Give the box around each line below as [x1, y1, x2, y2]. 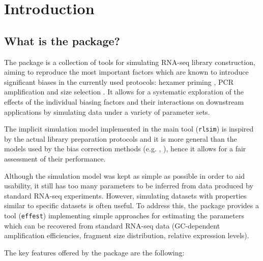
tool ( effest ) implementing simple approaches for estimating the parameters [4, 210, 244, 220]
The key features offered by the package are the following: [4, 247, 185, 257]
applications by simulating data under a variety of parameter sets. [4, 106, 210, 117]
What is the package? [4, 32, 120, 48]
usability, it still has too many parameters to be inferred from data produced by [4, 180, 253, 191]
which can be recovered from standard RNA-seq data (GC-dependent [4, 220, 220, 231]
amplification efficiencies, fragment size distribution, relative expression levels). [4, 230, 249, 241]
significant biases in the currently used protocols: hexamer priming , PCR [4, 76, 233, 87]
